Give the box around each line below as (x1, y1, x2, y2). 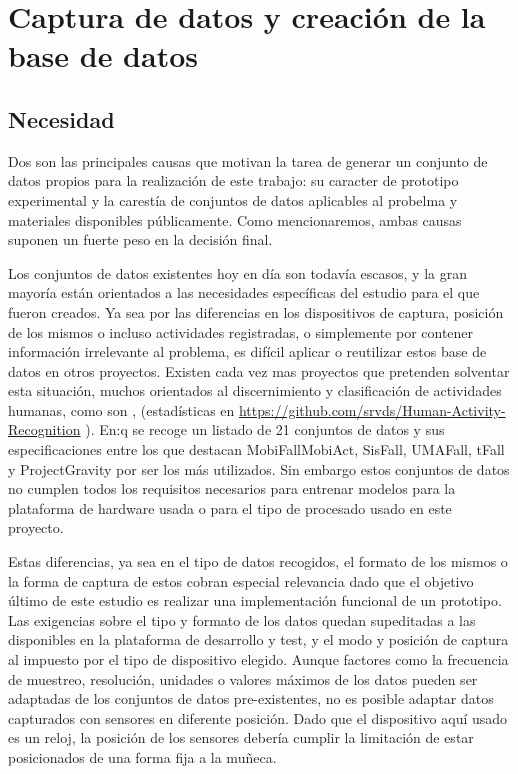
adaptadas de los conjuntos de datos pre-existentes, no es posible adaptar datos (8, 688, 494, 709)
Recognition (8, 419, 81, 440)
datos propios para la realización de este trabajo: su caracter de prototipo (8, 170, 459, 191)
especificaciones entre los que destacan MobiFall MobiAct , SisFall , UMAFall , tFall (8, 439, 505, 460)
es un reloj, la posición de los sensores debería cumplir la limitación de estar (8, 727, 474, 748)
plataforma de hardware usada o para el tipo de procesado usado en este (8, 497, 452, 518)
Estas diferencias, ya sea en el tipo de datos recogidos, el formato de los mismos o (8, 551, 508, 572)
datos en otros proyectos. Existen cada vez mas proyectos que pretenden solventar (8, 360, 510, 381)
